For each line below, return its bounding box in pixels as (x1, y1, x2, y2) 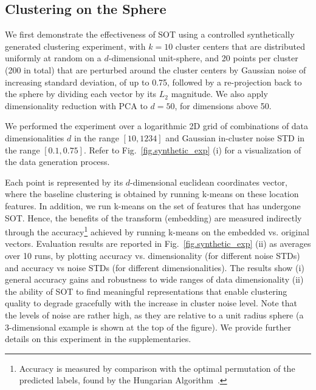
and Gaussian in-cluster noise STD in (165, 131, 305, 144)
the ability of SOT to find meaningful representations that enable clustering (5, 284, 287, 297)
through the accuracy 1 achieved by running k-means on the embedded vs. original (5, 224, 309, 238)
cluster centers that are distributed (175, 39, 305, 52)
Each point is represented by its (5, 175, 123, 188)
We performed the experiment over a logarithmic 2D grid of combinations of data (5, 119, 309, 132)
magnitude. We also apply (171, 87, 268, 100)
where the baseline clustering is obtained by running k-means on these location (5, 187, 299, 200)
